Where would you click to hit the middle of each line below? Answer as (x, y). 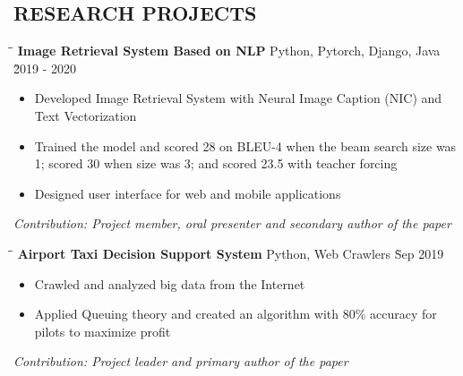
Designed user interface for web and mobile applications (188, 193)
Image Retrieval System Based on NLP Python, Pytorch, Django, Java (229, 51)
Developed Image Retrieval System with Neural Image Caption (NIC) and (238, 98)
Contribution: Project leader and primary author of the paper (181, 361)
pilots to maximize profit (103, 331)
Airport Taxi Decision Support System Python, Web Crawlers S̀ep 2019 (231, 253)
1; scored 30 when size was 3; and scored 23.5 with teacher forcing (216, 163)
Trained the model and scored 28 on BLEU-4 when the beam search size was (245, 145)
